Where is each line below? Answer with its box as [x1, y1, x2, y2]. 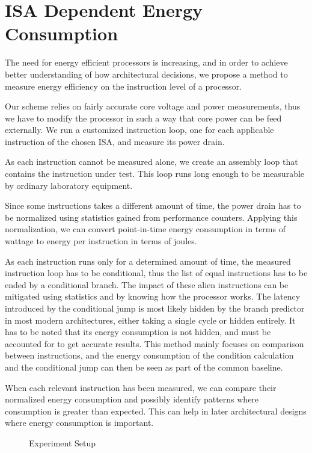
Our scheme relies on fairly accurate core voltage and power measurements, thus [5, 100, 301, 112]
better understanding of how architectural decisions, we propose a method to [5, 67, 288, 80]
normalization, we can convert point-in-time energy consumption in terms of [5, 223, 286, 235]
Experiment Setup [29, 436, 96, 449]
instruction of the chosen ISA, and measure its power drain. [5, 135, 225, 147]
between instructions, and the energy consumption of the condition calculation [5, 349, 294, 362]
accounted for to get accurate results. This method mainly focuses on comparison [5, 337, 304, 350]
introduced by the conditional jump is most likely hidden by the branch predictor [5, 302, 305, 314]
